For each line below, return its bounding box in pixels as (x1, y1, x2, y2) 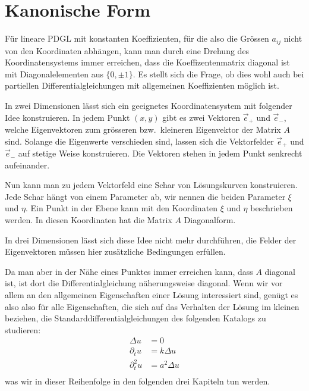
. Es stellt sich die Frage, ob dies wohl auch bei (133, 67, 304, 80)
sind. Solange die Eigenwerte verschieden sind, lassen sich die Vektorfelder (5, 134, 274, 147)
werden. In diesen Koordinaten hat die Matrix (5, 214, 172, 226)
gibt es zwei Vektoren (162, 111, 241, 123)
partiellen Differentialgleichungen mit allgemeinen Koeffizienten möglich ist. (5, 79, 279, 92)
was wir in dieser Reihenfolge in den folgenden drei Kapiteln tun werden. (5, 374, 270, 387)
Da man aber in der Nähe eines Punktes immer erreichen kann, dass (5, 265, 253, 277)
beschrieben (250, 202, 293, 214)
